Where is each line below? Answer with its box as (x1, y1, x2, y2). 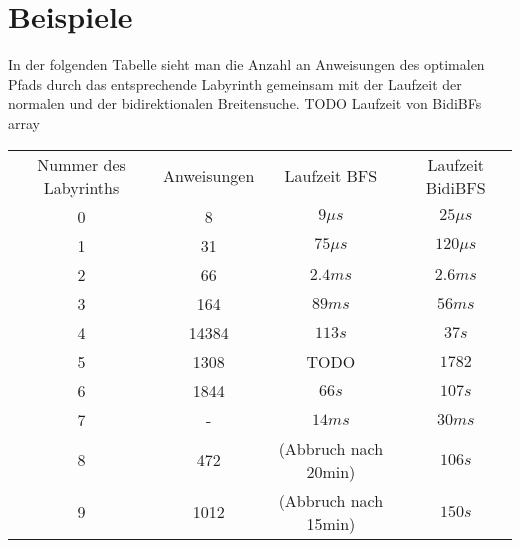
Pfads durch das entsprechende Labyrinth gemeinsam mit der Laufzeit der (8, 73, 462, 94)
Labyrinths (43, 175, 120, 199)
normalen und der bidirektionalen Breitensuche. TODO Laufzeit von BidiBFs (8, 93, 482, 114)
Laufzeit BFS (284, 164, 378, 187)
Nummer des (37, 152, 126, 176)
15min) (306, 511, 356, 535)
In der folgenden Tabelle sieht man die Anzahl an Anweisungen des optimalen (8, 54, 485, 75)
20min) (306, 459, 356, 483)
